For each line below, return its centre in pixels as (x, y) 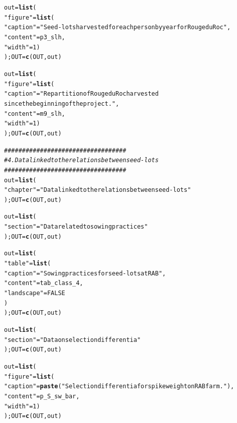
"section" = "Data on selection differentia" (73, 340)
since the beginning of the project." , (62, 103)
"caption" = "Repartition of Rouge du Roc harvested (81, 94)
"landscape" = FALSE (35, 293)
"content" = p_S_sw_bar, (42, 396)
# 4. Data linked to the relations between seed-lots (81, 160)
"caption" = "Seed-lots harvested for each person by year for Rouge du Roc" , (117, 27)
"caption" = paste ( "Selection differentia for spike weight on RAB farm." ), (119, 386)
